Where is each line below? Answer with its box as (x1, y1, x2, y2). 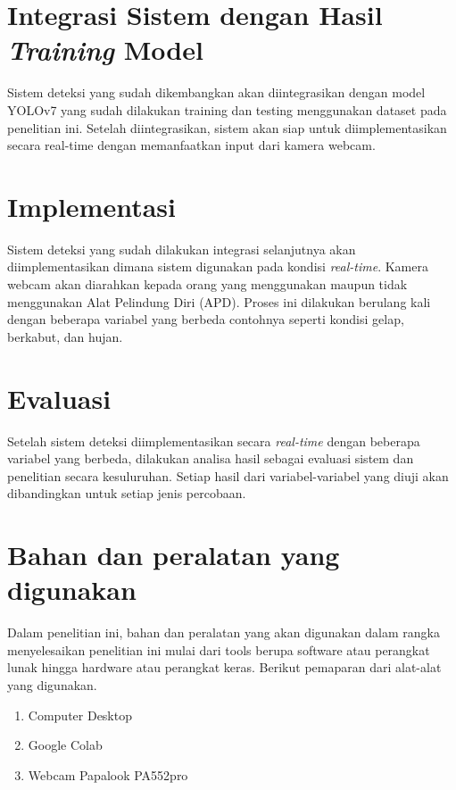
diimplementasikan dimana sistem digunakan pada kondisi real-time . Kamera (7, 257, 428, 276)
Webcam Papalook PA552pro (28, 765, 188, 784)
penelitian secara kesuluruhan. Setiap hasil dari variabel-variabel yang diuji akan (7, 466, 449, 485)
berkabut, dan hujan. (7, 327, 123, 345)
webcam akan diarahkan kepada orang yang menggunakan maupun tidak (7, 275, 408, 293)
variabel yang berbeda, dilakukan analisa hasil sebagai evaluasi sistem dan (7, 449, 414, 468)
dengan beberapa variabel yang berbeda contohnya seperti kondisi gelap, (7, 310, 404, 328)
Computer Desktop (28, 705, 132, 724)
